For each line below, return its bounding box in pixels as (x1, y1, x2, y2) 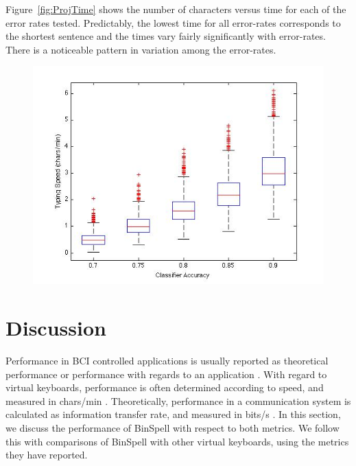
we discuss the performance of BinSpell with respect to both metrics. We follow (5, 421, 340, 435)
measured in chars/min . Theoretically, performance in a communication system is (5, 393, 351, 408)
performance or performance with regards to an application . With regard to (5, 366, 327, 381)
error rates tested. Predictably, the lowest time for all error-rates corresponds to (5, 15, 341, 30)
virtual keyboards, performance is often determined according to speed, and (5, 380, 324, 395)
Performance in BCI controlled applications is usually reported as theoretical (5, 353, 329, 368)
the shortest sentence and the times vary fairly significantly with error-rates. (5, 29, 326, 43)
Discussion (5, 314, 106, 342)
